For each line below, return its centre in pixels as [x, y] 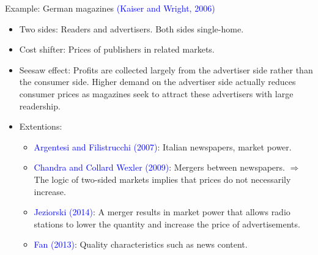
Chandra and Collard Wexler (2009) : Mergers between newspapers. [159, 167]
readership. [40, 105]
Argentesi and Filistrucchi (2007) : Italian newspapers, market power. [163, 146]
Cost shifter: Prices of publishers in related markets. [117, 49]
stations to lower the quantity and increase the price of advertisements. [167, 224]
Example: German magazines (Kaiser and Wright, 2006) [110, 8]
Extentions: [41, 126]
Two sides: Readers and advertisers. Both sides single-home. [131, 28]
